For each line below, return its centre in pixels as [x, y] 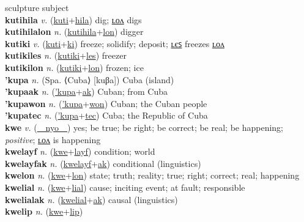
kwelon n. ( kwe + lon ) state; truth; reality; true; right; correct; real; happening [152, 175]
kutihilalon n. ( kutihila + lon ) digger [74, 31]
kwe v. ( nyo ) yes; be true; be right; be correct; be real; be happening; [144, 127]
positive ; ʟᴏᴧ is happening [53, 139]
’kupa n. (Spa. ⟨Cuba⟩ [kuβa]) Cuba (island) [90, 79]
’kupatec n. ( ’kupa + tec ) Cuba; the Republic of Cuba [106, 115]
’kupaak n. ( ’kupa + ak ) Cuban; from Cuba [87, 91]
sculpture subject [37, 7]
